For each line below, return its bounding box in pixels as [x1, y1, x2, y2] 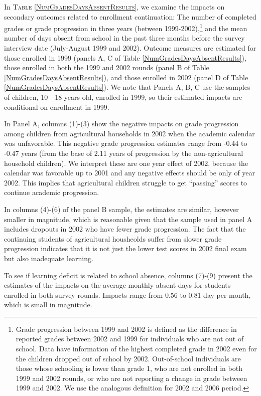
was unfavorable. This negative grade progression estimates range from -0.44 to [4, 138, 247, 148]
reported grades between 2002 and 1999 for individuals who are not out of [16, 333, 244, 344]
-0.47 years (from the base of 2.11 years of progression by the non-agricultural [4, 147, 243, 158]
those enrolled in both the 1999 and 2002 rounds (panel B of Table [4, 62, 209, 73]
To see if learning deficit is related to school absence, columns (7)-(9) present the [4, 270, 252, 280]
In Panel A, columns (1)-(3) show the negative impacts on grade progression [4, 118, 239, 129]
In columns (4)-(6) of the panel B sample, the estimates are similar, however [4, 204, 239, 214]
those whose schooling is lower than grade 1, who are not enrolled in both [16, 363, 242, 373]
